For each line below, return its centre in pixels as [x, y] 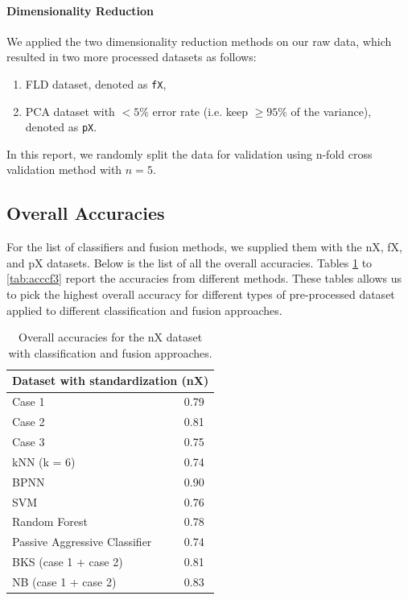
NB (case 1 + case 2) [64, 581]
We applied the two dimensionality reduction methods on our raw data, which [199, 41]
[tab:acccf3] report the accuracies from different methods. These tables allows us [204, 278]
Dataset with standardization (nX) [111, 381]
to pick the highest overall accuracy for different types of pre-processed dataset [201, 294]
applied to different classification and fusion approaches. [144, 310]
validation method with [64, 170]
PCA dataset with [70, 111]
